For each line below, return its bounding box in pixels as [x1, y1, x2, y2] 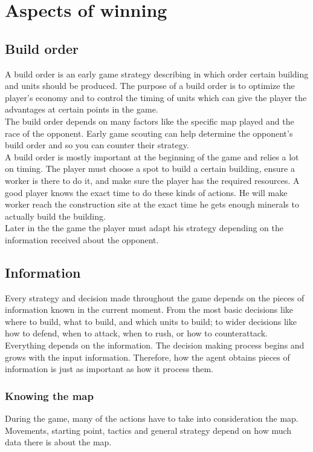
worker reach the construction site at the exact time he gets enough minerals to [5, 198, 299, 211]
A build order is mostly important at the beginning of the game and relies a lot [5, 150, 299, 163]
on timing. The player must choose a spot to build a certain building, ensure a [5, 162, 295, 175]
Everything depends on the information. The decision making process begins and [5, 339, 305, 352]
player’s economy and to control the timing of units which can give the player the [5, 91, 307, 103]
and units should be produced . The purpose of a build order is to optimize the [5, 79, 295, 92]
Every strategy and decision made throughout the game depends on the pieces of [5, 291, 305, 304]
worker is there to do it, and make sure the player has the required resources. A [5, 174, 300, 186]
